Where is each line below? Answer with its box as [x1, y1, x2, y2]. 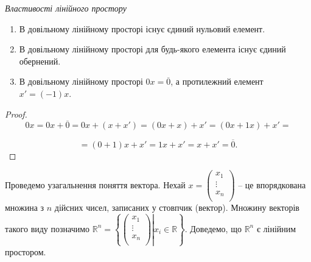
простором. [5, 245, 46, 258]
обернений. [19, 54, 61, 67]
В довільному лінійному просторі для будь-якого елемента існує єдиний [19, 43, 286, 55]
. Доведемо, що [184, 222, 242, 235]
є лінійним [256, 222, 296, 235]
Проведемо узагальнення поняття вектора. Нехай [5, 178, 186, 191]
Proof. [5, 107, 27, 120]
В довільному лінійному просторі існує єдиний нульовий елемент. [19, 22, 265, 35]
